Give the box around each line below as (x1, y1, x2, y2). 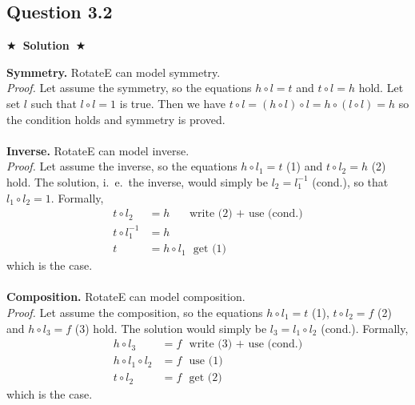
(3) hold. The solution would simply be (74, 319, 267, 336)
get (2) (189, 372, 222, 384)
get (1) (193, 243, 227, 255)
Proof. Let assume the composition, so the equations (6, 303, 263, 320)
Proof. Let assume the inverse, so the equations (6, 158, 237, 174)
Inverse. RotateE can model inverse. (6, 142, 190, 158)
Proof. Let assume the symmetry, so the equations (6, 79, 252, 96)
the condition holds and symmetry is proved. (6, 110, 225, 127)
